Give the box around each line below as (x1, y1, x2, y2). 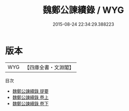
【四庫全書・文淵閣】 (24, 64, 74, 71)
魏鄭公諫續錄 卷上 (12, 94, 49, 100)
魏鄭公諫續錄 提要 (12, 88, 49, 94)
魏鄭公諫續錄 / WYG (43, 4, 124, 16)
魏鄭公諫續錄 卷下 (12, 100, 49, 107)
